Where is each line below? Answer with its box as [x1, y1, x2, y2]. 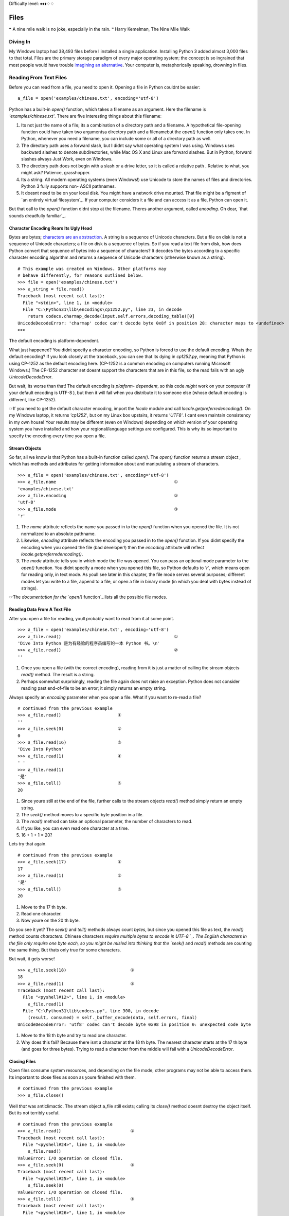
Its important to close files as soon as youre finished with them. [9, 1074, 136, 1080]
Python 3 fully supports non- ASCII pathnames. [21, 183, 116, 189]
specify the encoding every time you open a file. [9, 433, 106, 439]
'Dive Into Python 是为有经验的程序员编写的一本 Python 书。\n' [18, 640, 161, 646]
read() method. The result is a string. [21, 672, 95, 678]
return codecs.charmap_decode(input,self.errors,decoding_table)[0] [27, 314, 195, 319]
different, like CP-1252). [9, 396, 56, 402]
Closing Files [9, 1058, 36, 1065]
